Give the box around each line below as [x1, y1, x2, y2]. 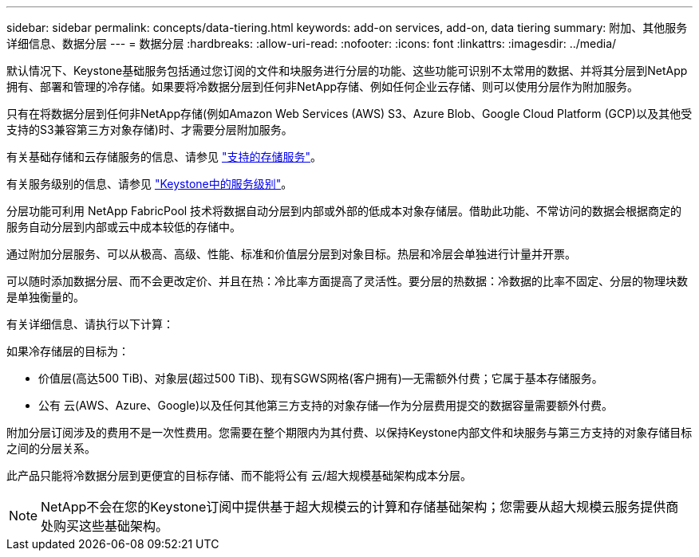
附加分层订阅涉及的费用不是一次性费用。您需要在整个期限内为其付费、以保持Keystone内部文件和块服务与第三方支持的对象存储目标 [6, 426, 693, 439]
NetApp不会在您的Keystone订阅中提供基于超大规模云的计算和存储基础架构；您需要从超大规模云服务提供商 [41, 499, 679, 515]
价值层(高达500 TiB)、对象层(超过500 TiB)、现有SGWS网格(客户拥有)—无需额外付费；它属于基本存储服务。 [38, 371, 603, 385]
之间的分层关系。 [6, 441, 96, 455]
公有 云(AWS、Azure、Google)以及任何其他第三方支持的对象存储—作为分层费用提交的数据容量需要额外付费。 [38, 398, 614, 412]
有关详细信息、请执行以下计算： [6, 317, 174, 331]
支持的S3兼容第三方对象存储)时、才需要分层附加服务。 [6, 123, 293, 136]
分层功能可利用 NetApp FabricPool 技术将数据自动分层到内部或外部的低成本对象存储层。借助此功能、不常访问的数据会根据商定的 [6, 204, 682, 218]
